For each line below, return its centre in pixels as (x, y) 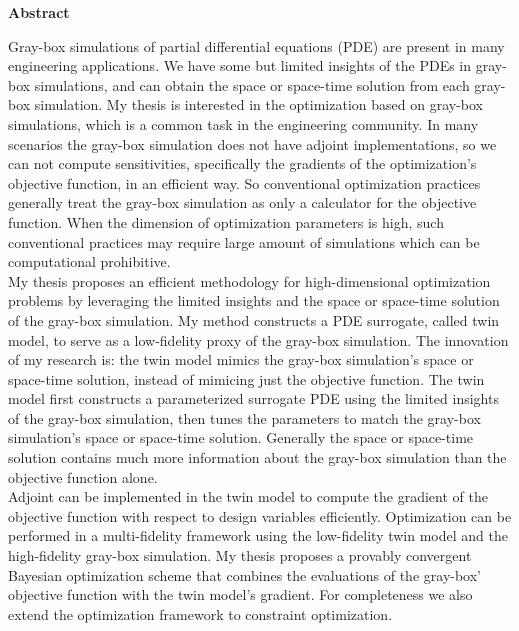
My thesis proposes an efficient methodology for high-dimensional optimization (249, 280)
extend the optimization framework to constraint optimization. (200, 613)
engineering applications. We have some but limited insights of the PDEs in (240, 65)
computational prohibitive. (89, 261)
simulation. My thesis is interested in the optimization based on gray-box (258, 104)
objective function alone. (83, 476)
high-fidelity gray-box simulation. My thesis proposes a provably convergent (240, 555)
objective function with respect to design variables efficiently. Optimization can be (260, 515)
